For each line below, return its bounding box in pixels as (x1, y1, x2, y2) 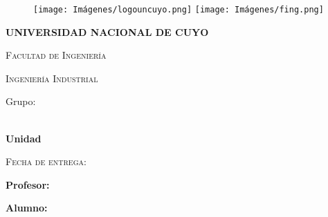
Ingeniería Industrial (6, 70, 98, 85)
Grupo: (6, 94, 36, 108)
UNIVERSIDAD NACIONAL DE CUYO (6, 24, 209, 39)
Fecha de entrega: (6, 154, 86, 169)
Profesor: (6, 177, 50, 191)
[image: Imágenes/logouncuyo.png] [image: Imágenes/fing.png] (33, 5, 324, 15)
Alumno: (6, 200, 48, 215)
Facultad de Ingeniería (6, 48, 107, 62)
